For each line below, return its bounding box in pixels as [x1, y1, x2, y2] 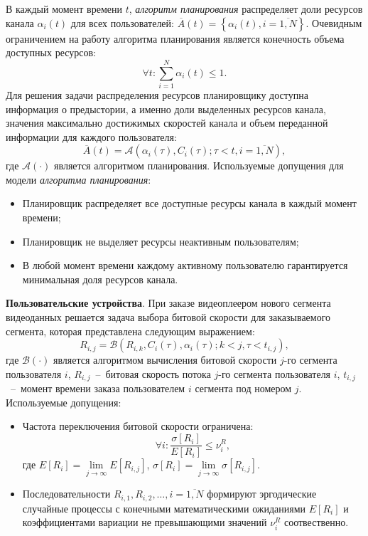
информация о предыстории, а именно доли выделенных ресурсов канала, [6, 101, 326, 116]
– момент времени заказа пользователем [10, 381, 185, 396]
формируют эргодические [207, 486, 317, 501]
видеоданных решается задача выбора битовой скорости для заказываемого [6, 310, 331, 325]
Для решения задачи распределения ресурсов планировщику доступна [6, 87, 308, 102]
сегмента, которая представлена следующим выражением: [6, 323, 255, 338]
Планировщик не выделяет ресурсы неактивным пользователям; [22, 233, 299, 248]
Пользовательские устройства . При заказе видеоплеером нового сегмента [6, 295, 331, 310]
